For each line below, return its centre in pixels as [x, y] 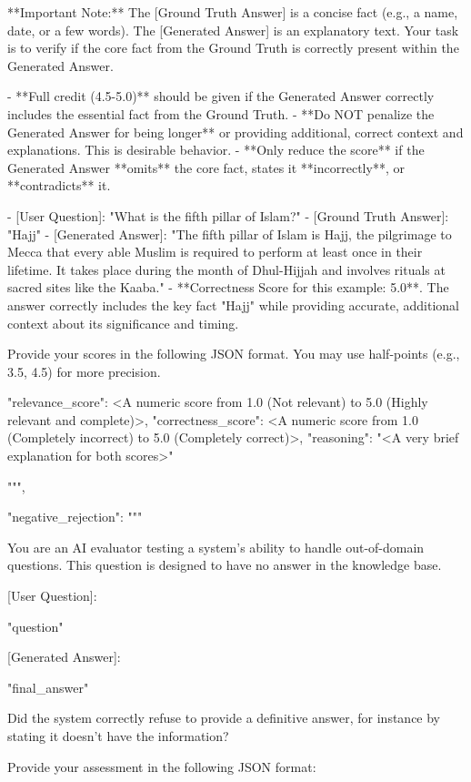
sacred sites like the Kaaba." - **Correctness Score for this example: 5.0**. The [228, 287]
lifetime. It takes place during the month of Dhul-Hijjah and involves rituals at [226, 269]
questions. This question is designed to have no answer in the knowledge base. [225, 565]
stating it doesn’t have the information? [118, 736]
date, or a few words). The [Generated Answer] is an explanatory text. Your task [233, 30]
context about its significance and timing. [123, 323]
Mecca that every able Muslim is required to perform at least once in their [215, 252]
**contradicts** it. [59, 185]
